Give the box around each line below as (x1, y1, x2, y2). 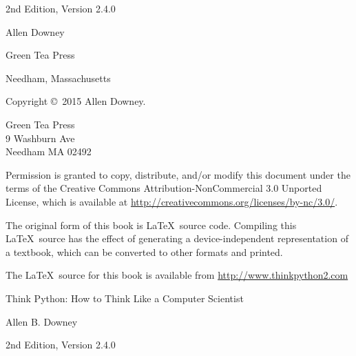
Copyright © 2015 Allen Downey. (6, 94, 146, 108)
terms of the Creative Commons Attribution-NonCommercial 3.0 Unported (6, 181, 322, 195)
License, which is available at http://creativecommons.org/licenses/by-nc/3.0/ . (6, 194, 338, 208)
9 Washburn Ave (6, 130, 75, 145)
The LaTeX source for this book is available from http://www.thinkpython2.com (6, 268, 348, 282)
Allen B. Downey (6, 314, 78, 328)
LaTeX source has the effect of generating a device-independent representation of (6, 231, 348, 246)
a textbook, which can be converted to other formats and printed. (6, 244, 283, 259)
